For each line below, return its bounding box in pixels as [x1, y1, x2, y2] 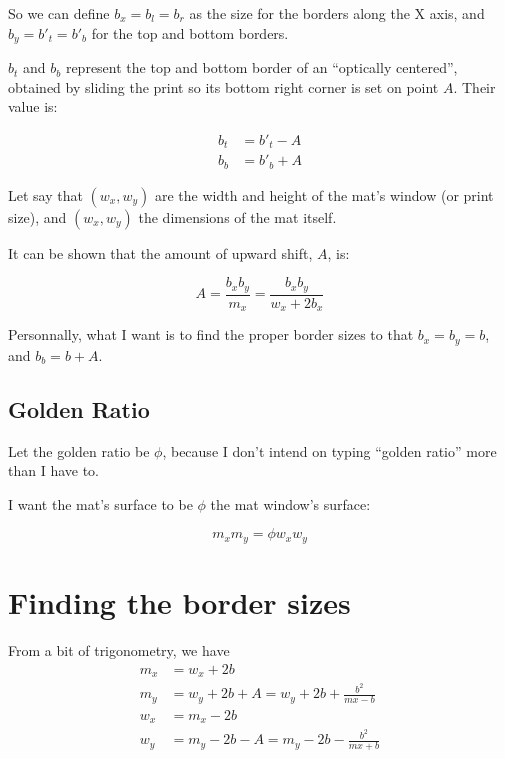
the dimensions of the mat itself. [138, 206, 337, 227]
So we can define [8, 3, 110, 23]
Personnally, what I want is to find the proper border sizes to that [8, 324, 414, 345]
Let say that [8, 184, 83, 205]
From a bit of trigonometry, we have [8, 639, 230, 660]
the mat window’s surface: [210, 493, 371, 514]
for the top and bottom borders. [91, 22, 289, 43]
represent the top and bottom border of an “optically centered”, [65, 57, 458, 78]
